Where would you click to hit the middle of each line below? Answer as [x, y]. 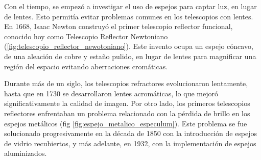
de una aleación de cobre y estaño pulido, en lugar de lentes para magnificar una [130, 56]
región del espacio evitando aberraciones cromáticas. [86, 66]
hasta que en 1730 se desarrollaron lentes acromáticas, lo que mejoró [111, 93]
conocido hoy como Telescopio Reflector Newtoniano [86, 36]
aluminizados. [26, 153]
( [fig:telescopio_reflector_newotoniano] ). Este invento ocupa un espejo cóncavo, [129, 46]
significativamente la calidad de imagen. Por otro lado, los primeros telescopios [127, 103]
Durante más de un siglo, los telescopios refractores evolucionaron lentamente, [126, 83]
